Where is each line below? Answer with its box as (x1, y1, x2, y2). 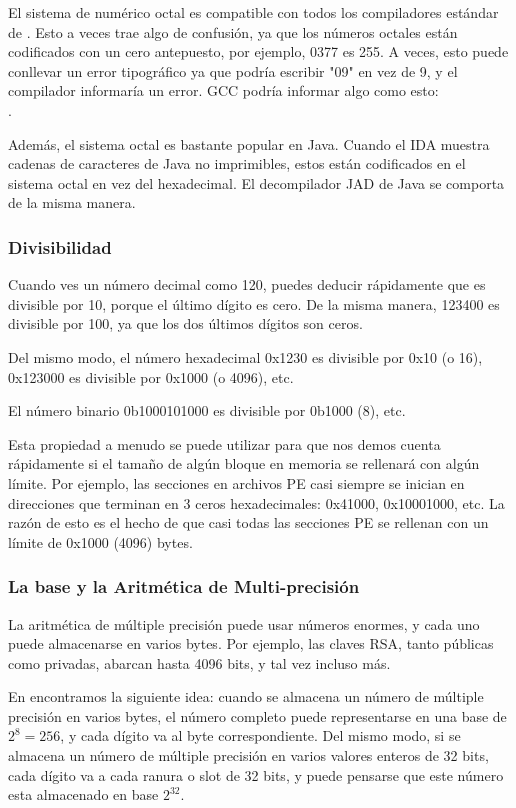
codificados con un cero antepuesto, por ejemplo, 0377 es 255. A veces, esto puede (8, 41, 509, 62)
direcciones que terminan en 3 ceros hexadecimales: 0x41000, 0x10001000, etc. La (8, 492, 505, 513)
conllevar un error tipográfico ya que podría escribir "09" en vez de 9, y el (8, 60, 458, 81)
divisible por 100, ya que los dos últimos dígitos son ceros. (8, 313, 363, 334)
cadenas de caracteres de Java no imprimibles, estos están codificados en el (8, 153, 466, 174)
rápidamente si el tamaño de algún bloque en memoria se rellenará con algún (8, 453, 480, 474)
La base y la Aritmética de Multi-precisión (8, 574, 360, 599)
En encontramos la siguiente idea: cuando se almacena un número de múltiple (8, 686, 484, 707)
